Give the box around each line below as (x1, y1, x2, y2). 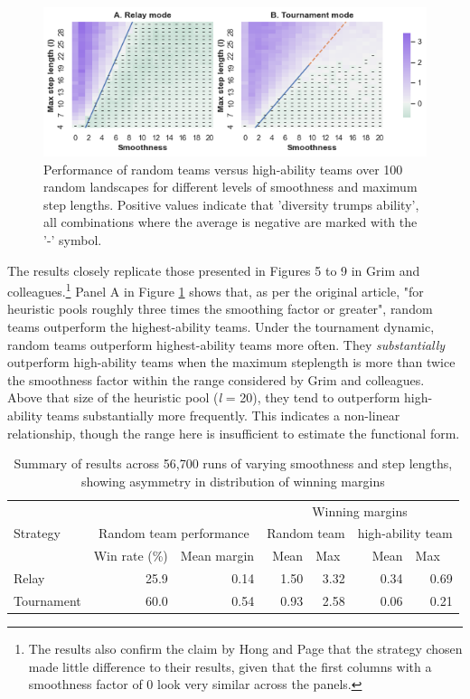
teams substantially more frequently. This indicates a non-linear (46, 405, 400, 424)
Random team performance (99, 524, 249, 543)
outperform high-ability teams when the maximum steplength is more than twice (7, 353, 456, 372)
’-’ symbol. (43, 230, 102, 249)
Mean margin (180, 546, 255, 565)
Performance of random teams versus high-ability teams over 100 (43, 159, 403, 178)
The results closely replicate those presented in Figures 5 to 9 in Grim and (7, 260, 420, 279)
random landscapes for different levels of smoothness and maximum (43, 177, 418, 196)
